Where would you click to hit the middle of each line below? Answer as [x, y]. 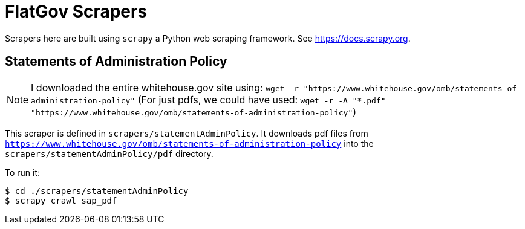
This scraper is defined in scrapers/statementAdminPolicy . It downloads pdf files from [187, 133]
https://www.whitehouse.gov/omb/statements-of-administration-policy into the [189, 143]
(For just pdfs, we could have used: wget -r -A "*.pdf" [262, 99]
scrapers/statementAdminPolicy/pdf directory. [109, 153]
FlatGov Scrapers [76, 11]
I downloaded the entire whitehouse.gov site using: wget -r [165, 87]
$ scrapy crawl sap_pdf [61, 200]
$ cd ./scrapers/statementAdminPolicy [97, 191]
